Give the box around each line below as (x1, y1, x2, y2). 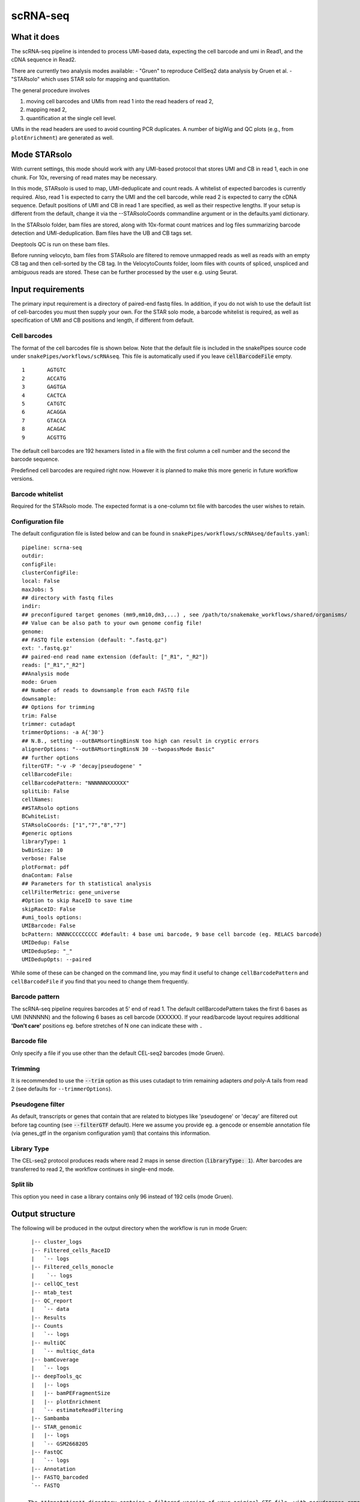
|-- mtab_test (31, 1289, 73, 1296)
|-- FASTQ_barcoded (31, 1474, 89, 1481)
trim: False (22, 712, 57, 719)
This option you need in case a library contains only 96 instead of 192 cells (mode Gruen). (11, 1193, 233, 1200)
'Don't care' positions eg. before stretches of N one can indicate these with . (11, 1022, 203, 1029)
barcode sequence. (11, 455, 59, 463)
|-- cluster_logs (31, 1238, 82, 1245)
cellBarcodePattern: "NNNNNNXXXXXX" (22, 779, 130, 786)
